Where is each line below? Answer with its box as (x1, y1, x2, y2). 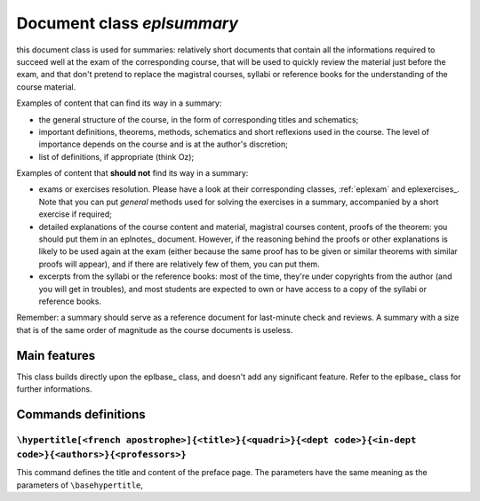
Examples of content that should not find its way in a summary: (16, 168, 249, 179)
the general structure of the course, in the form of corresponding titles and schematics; (38, 114, 359, 124)
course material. (16, 81, 76, 92)
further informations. (16, 384, 92, 394)
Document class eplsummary (16, 13, 239, 33)
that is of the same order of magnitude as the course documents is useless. (16, 324, 293, 335)
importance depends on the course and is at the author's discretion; (38, 139, 288, 150)
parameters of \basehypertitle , (16, 480, 144, 490)
